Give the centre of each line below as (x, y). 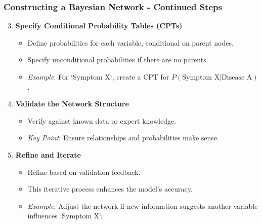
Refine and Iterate (48, 154)
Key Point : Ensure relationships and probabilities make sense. (123, 138)
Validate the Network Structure (72, 104)
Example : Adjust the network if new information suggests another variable (143, 206)
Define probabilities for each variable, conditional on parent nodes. (130, 42)
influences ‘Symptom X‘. (65, 216)
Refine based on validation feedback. (84, 172)
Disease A (237, 78)
